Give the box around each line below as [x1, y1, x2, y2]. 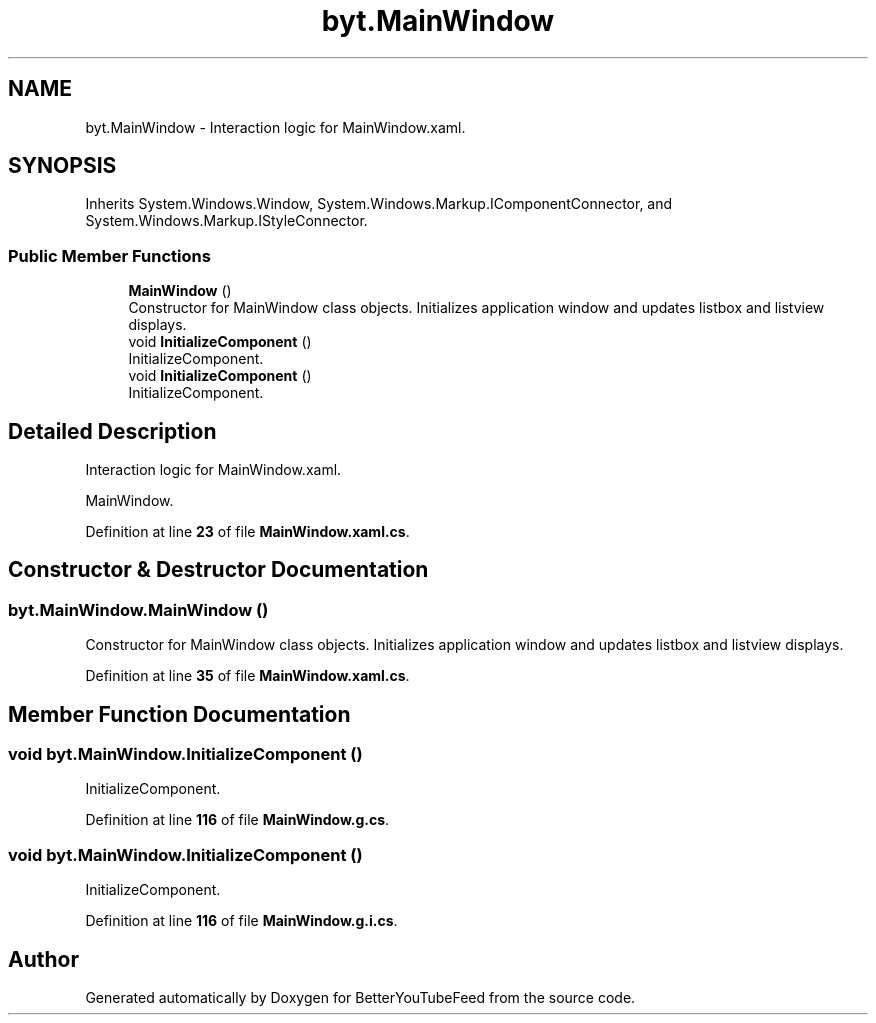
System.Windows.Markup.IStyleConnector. [85, 212, 368, 230]
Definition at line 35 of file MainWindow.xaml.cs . [85, 667, 410, 685]
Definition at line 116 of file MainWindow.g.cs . [85, 811, 390, 829]
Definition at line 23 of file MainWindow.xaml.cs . [85, 523, 410, 541]
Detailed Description [8, 418, 217, 444]
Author [8, 946, 79, 972]
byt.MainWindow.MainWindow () [8, 599, 269, 620]
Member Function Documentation [8, 701, 351, 727]
